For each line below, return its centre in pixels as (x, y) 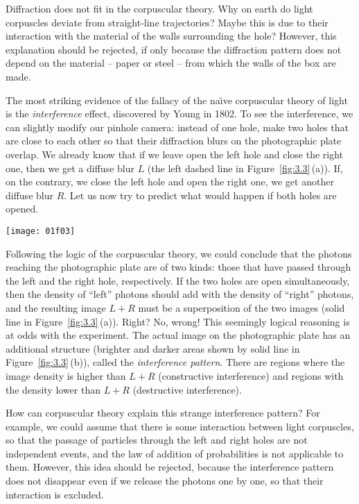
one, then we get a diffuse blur (70, 168)
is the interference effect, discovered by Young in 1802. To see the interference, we (179, 114)
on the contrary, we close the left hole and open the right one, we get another (170, 182)
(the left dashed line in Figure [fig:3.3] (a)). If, (245, 168)
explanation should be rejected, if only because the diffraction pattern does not (174, 49)
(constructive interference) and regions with (251, 375)
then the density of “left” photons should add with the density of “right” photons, (180, 294)
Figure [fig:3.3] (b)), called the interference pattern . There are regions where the (175, 362)
